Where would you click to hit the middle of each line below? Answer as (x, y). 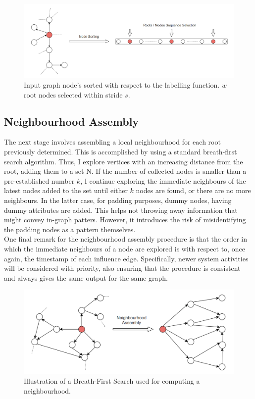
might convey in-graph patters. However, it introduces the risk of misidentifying (125, 220)
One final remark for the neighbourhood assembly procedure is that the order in (126, 239)
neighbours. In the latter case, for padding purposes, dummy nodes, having (118, 200)
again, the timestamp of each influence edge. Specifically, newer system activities (126, 258)
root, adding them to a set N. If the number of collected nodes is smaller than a (125, 171)
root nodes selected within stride (73, 94)
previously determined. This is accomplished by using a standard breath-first (121, 152)
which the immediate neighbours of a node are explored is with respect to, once (125, 248)
